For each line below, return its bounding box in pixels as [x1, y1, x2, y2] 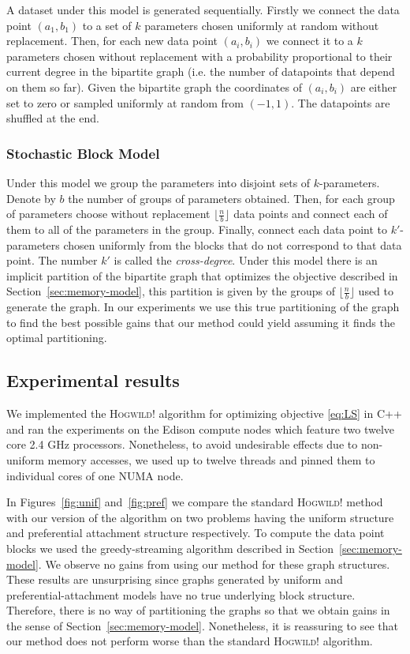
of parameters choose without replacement [6, 205, 211, 222]
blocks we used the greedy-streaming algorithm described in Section [6, 539, 334, 556]
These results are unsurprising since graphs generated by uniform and [6, 571, 343, 588]
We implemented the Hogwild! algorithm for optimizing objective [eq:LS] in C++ [6, 405, 402, 422]
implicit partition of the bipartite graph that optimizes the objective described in [6, 267, 398, 284]
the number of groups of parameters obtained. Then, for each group [68, 190, 395, 206]
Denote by [6, 190, 56, 206]
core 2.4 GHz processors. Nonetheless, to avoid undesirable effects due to [6, 436, 358, 453]
